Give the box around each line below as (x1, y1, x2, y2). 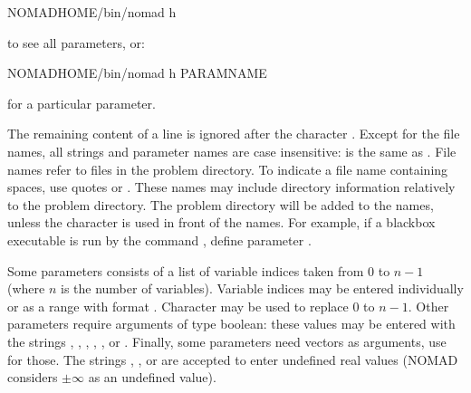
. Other (408, 296, 449, 315)
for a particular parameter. (7, 93, 156, 112)
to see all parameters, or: (7, 33, 145, 52)
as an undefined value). (88, 368, 216, 387)
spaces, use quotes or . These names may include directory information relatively (7, 177, 456, 196)
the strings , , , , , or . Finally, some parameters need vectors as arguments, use (7, 331, 447, 350)
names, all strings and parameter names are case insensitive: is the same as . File (7, 141, 457, 160)
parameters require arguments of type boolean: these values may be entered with (7, 314, 456, 333)
